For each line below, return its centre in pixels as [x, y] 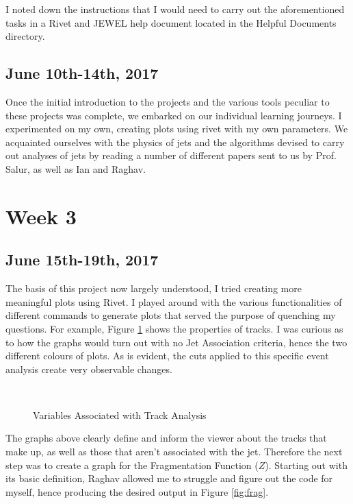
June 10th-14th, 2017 [82, 73]
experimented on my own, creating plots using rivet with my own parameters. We [177, 129]
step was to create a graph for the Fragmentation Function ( [132, 465]
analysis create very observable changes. [89, 369]
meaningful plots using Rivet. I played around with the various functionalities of [174, 301]
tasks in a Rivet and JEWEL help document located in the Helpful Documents [171, 22]
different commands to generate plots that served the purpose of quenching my [171, 315]
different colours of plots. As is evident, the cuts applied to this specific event [167, 356]
